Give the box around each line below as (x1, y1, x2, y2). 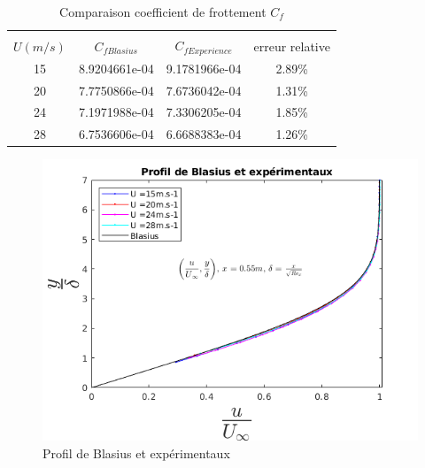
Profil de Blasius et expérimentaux (42, 444, 230, 463)
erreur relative (253, 36, 330, 55)
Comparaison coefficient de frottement (59, 3, 267, 20)
